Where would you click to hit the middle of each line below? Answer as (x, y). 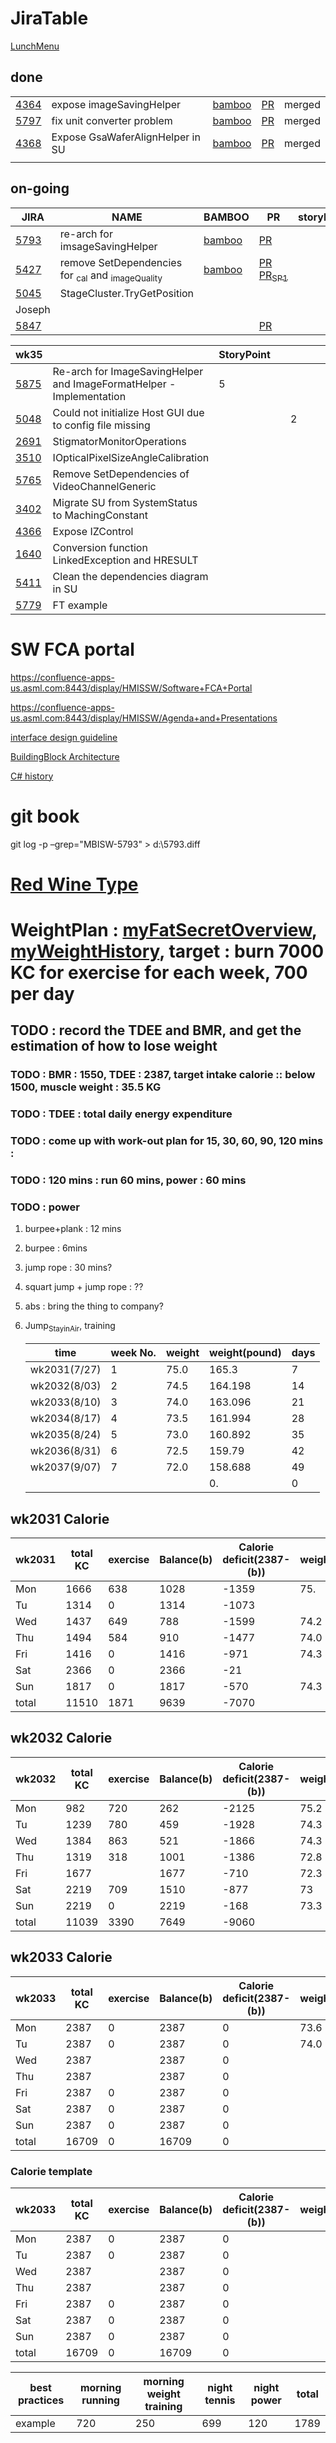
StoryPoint (244, 354)
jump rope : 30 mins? (68, 1268)
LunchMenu (35, 46)
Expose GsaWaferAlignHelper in (126, 137)
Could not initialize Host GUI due (128, 412)
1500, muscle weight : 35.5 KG (86, 1087)
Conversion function (100, 547)
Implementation (89, 396)
